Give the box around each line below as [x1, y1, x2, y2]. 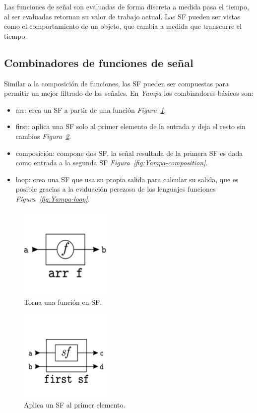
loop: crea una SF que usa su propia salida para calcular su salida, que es [15, 174, 239, 184]
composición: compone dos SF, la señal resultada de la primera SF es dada [15, 147, 243, 158]
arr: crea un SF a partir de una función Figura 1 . [15, 104, 166, 115]
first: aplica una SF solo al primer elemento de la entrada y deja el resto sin [15, 121, 246, 132]
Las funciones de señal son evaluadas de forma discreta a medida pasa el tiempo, [4, 1, 249, 11]
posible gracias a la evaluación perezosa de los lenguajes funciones [15, 184, 216, 194]
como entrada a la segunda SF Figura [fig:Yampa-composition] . [15, 157, 208, 168]
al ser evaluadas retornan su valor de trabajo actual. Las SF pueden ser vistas [4, 11, 241, 21]
